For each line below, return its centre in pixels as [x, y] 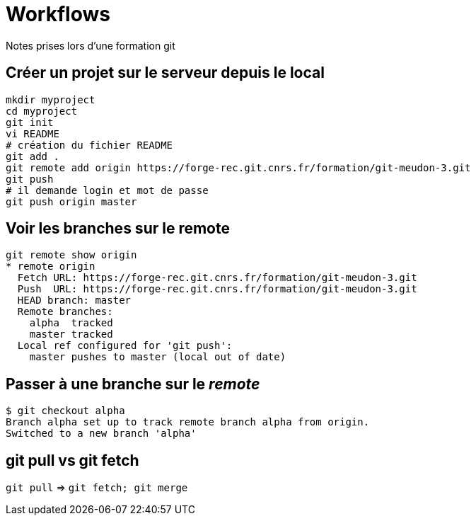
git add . [33, 156]
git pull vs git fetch [72, 460]
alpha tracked [71, 323]
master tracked [71, 334]
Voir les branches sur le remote [118, 229]
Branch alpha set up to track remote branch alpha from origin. [188, 422]
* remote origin [51, 267]
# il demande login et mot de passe [107, 190]
